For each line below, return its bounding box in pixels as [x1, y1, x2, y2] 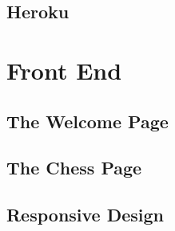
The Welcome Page [6, 108, 169, 133]
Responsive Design [6, 202, 165, 227]
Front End [6, 53, 122, 86]
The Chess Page [6, 155, 142, 180]
